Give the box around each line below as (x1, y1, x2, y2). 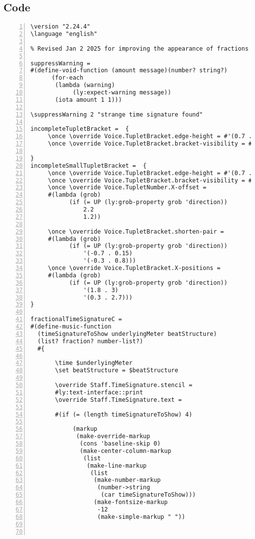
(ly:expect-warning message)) (72, 89, 171, 96)
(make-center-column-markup (80, 447, 171, 454)
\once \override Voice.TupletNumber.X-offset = (48, 184, 206, 191)
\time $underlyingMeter (55, 359, 133, 367)
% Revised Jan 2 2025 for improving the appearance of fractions (30, 45, 249, 52)
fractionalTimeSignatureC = (30, 316, 122, 323)
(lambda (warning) (55, 82, 115, 89)
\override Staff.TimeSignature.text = (55, 396, 182, 403)
